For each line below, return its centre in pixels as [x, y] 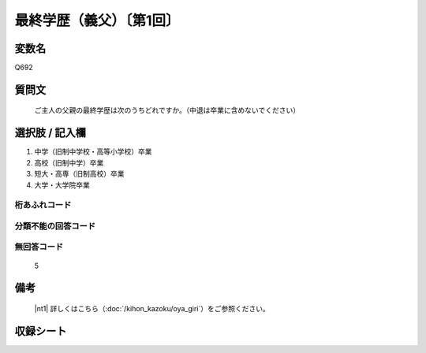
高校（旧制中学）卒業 [69, 162]
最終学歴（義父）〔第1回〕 [97, 20]
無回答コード [39, 247]
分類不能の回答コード [55, 226]
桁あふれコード [43, 205]
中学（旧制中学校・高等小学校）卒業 [93, 152]
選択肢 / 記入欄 [50, 133]
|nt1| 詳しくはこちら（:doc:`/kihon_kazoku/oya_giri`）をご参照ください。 [152, 309]
